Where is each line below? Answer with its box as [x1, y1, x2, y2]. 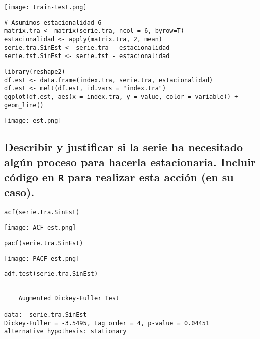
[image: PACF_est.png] [4, 255, 80, 262]
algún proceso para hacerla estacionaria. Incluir [4, 154, 256, 169]
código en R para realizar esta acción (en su [4, 169, 234, 185]
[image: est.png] [4, 117, 62, 125]
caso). [4, 184, 35, 200]
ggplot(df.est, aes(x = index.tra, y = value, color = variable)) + [4, 93, 238, 100]
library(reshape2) [4, 68, 65, 75]
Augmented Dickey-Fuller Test [18, 294, 120, 302]
